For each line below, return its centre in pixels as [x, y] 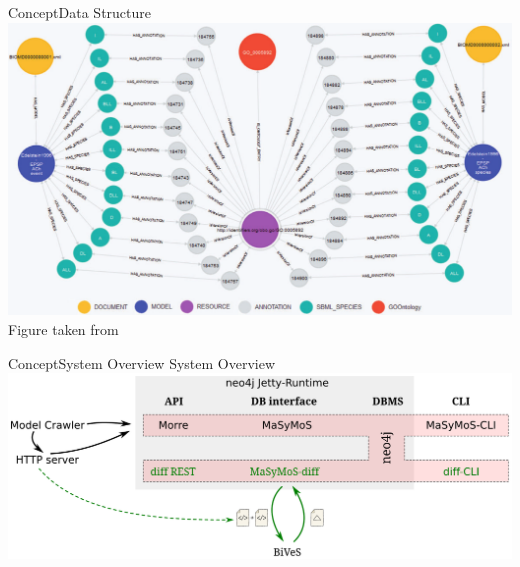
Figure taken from [63, 329]
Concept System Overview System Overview [142, 362]
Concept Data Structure [80, 12]
